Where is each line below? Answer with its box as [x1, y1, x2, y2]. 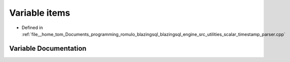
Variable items [9, 7, 70, 18]
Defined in [21, 25, 43, 31]
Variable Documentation [9, 44, 87, 53]
